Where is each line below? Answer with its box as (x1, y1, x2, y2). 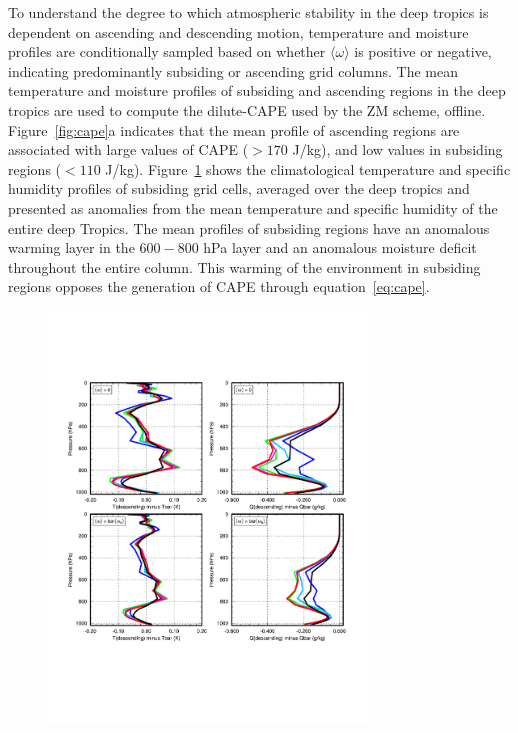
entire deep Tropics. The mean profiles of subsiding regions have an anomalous (8, 217, 490, 238)
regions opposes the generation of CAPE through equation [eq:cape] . (8, 276, 430, 297)
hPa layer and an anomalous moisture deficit (203, 237, 477, 258)
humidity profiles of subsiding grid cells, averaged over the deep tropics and (8, 178, 470, 199)
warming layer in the (8, 237, 135, 258)
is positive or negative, (354, 41, 492, 62)
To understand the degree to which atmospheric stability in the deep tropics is (8, 2, 489, 22)
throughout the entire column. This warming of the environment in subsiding (8, 256, 481, 277)
